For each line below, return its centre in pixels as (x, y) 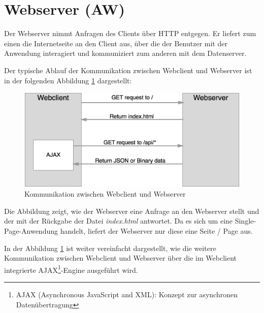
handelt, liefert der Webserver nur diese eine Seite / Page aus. (156, 230)
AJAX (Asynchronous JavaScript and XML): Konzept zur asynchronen (127, 294)
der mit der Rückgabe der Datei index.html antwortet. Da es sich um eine (119, 221)
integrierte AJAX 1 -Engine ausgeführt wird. (71, 269)
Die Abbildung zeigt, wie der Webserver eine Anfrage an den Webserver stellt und (132, 211)
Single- (245, 221)
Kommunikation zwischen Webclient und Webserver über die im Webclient (121, 258)
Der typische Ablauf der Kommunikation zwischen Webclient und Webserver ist (128, 70)
